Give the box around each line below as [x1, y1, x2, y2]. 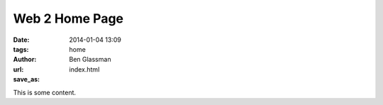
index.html [69, 65, 100, 74]
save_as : [13, 75, 40, 84]
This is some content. [13, 88, 77, 96]
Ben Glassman [69, 55, 111, 64]
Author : [13, 55, 37, 64]
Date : [13, 35, 30, 44]
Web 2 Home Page [13, 11, 124, 26]
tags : [13, 45, 29, 53]
